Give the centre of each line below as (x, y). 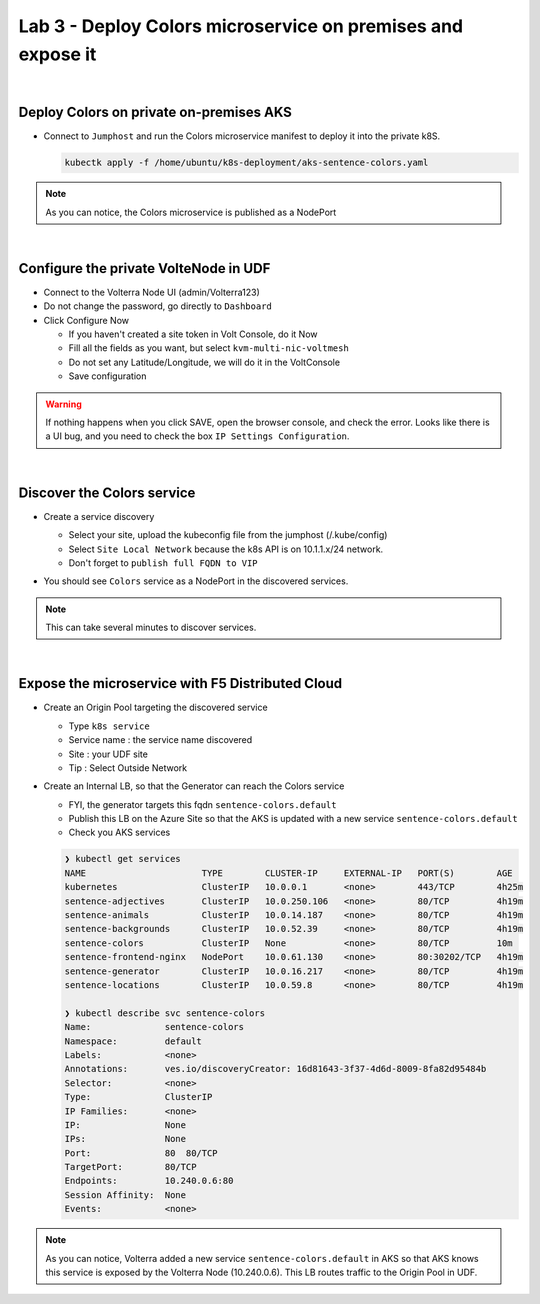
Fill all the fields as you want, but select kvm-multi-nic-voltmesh (208, 348)
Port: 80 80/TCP (141, 1153)
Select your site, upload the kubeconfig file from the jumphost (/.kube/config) (228, 535)
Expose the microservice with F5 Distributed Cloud (180, 683)
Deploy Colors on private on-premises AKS (155, 112)
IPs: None (125, 1139)
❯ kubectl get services (123, 859)
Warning (63, 404)
